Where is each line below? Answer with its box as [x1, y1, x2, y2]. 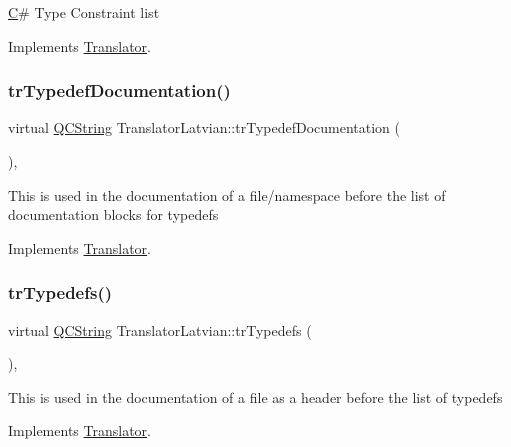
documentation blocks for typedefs [8, 204, 219, 225]
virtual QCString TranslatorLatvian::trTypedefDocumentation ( [8, 117, 400, 138]
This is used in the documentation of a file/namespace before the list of [8, 184, 446, 205]
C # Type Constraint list [8, 2, 160, 22]
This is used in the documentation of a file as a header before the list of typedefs [8, 386, 503, 407]
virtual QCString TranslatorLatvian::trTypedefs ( [8, 319, 312, 340]
